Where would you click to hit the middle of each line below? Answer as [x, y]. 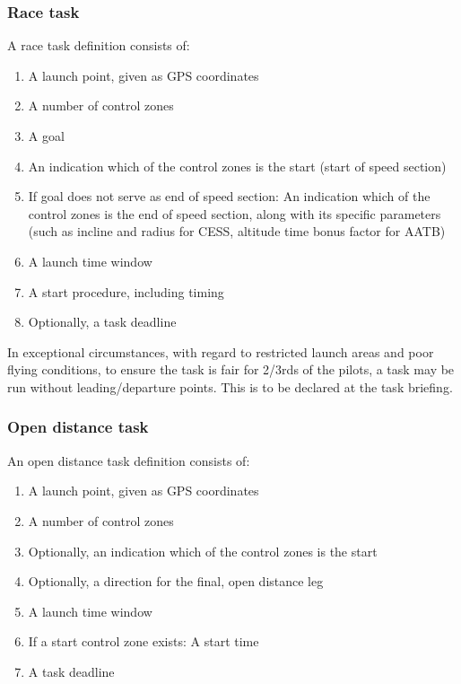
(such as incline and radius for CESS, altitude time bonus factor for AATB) [237, 231]
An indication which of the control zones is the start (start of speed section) [237, 166]
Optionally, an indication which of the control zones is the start [203, 551]
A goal [46, 136]
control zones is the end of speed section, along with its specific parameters [235, 213]
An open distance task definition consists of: [129, 460]
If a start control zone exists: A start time [144, 641]
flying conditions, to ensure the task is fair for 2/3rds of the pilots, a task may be [231, 369]
